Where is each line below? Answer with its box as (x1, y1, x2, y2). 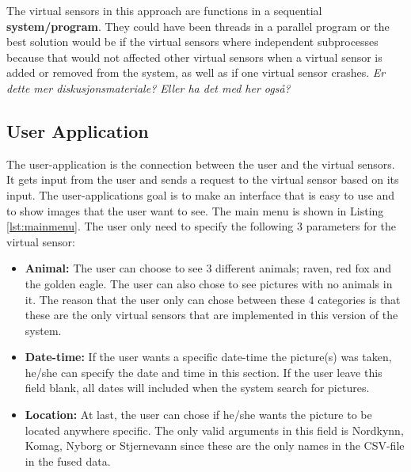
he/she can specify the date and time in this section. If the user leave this (25, 364, 382, 380)
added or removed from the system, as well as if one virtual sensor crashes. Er (6, 64, 386, 81)
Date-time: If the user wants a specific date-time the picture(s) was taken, (25, 348, 392, 365)
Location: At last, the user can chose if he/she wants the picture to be (25, 406, 372, 423)
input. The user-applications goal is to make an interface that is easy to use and (6, 186, 395, 203)
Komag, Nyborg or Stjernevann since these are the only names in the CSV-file (25, 437, 405, 454)
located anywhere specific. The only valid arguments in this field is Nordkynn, (25, 421, 404, 438)
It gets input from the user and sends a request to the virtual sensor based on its (6, 171, 399, 188)
